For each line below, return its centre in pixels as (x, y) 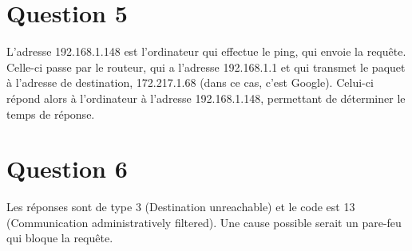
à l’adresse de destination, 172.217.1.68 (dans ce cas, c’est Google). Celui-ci (190, 82)
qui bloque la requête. (60, 238)
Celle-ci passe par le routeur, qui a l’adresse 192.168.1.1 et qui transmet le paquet (206, 67)
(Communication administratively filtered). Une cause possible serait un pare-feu (204, 222)
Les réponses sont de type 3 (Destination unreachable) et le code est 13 (181, 207)
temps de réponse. (51, 114)
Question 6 (67, 169)
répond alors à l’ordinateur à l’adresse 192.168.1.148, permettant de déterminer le (206, 98)
